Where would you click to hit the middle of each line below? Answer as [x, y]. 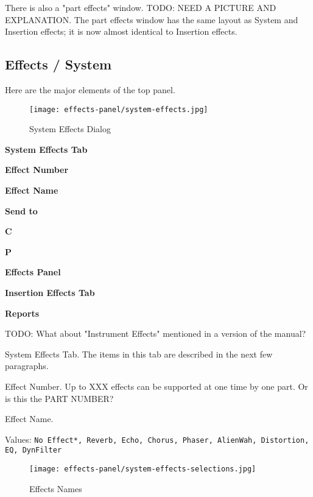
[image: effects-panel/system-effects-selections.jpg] [143, 469]
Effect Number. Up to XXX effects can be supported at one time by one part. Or [156, 386]
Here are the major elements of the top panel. [90, 89]
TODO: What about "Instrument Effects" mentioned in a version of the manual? [156, 333]
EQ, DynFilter [33, 450]
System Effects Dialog [70, 129]
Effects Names [56, 488]
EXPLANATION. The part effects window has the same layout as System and [152, 19]
